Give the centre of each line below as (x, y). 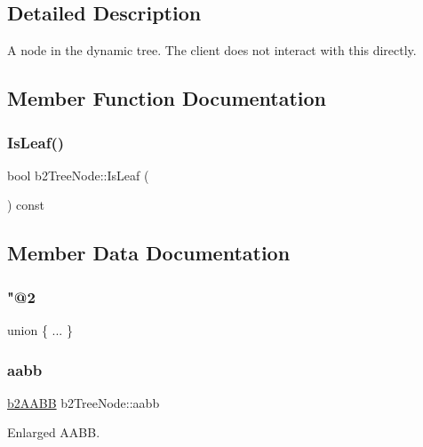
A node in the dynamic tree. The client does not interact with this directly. (212, 50)
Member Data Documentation (149, 253)
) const (26, 205)
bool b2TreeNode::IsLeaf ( (78, 175)
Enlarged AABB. (54, 432)
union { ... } (40, 329)
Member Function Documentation (167, 98)
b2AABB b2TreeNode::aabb (84, 402)
